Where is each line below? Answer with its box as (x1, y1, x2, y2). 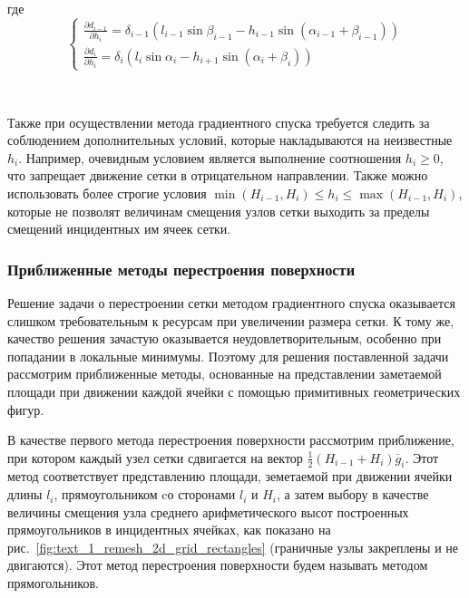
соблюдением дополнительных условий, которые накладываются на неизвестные (7, 130, 453, 149)
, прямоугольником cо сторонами (54, 485, 236, 504)
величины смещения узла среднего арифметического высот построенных (7, 502, 409, 521)
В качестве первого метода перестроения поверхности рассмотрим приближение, (7, 430, 454, 449)
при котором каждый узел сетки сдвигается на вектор (7, 448, 303, 467)
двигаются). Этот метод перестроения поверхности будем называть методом (7, 555, 428, 574)
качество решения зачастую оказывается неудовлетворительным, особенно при (7, 329, 442, 348)
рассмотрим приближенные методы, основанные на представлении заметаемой (7, 364, 442, 383)
